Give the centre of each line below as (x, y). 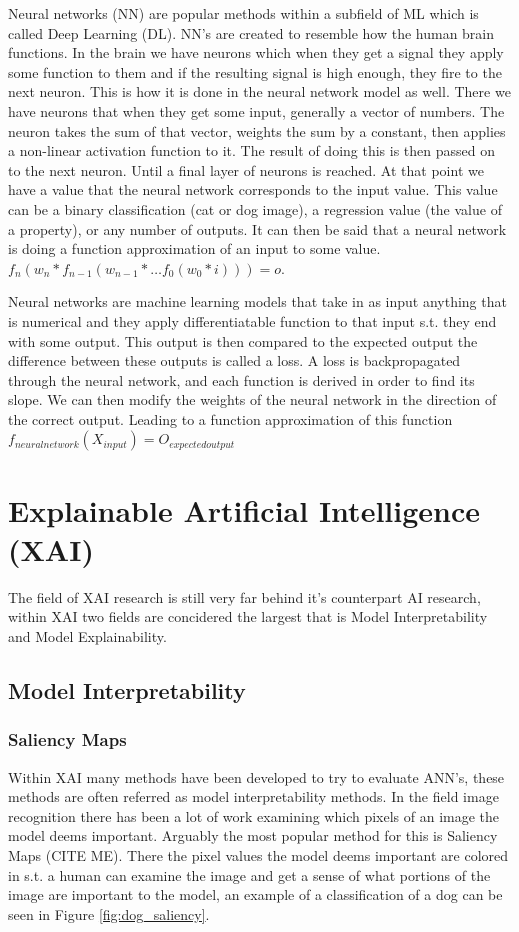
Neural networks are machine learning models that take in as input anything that (257, 301)
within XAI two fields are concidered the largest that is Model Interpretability (248, 616)
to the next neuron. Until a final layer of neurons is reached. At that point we (246, 169)
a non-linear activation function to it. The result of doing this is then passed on (251, 150)
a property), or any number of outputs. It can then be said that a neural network (257, 228)
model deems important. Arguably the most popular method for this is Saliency (253, 835)
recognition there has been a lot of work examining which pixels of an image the (254, 815)
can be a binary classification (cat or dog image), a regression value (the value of (255, 208)
